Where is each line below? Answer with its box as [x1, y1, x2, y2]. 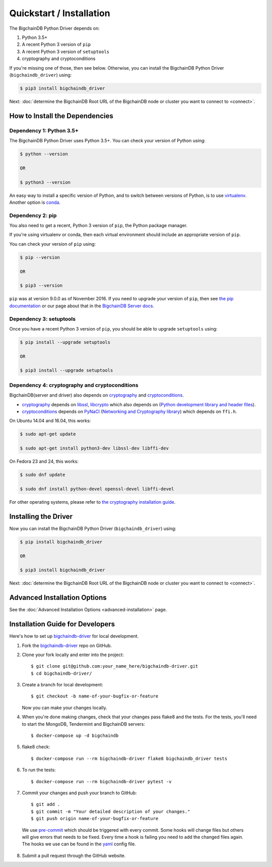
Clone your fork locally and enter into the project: [22, 652, 124, 658]
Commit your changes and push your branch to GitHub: [22, 790, 137, 796]
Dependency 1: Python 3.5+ [9, 127, 79, 134]
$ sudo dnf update [20, 472, 65, 478]
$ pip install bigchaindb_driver [20, 539, 103, 545]
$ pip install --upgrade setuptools [20, 339, 111, 345]
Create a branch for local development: [22, 682, 103, 688]
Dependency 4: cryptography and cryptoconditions [9, 382, 139, 389]
